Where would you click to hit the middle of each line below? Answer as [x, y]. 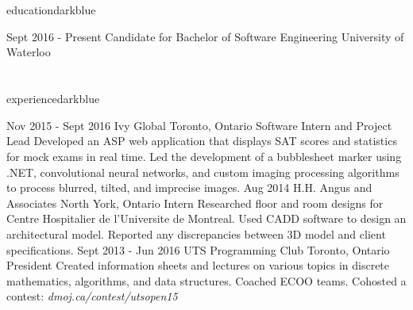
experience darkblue [53, 99]
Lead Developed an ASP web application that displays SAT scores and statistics [202, 141]
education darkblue [51, 10]
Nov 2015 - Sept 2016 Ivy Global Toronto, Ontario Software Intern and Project [199, 125]
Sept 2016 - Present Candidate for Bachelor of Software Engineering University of [205, 36]
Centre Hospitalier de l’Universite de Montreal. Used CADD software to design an [206, 218]
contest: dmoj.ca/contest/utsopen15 [92, 296]
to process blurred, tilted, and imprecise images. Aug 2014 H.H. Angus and [189, 188]
